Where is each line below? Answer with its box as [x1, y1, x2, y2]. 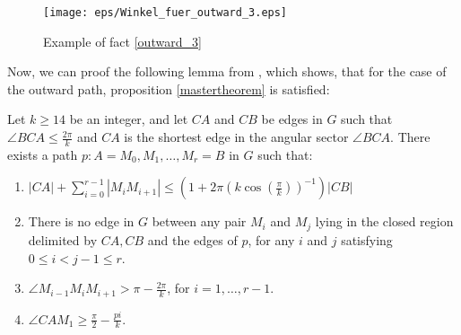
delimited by [28, 230, 98, 249]
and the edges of [147, 230, 238, 249]
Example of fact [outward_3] [43, 31, 202, 50]
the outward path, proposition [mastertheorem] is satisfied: [7, 79, 330, 98]
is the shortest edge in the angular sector [124, 128, 349, 146]
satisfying [341, 230, 393, 249]
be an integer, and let [69, 110, 188, 128]
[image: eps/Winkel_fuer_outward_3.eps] [43, 6, 288, 19]
